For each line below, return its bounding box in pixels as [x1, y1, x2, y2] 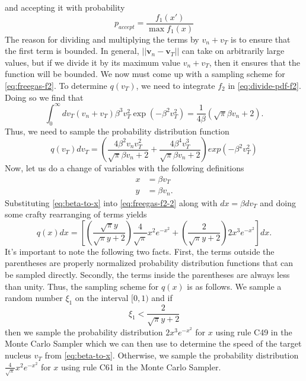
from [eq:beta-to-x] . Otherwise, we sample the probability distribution [44, 349, 299, 361]
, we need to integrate [136, 79, 215, 92]
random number [5, 292, 63, 304]
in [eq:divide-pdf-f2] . [228, 79, 301, 92]
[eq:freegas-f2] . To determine [5, 79, 107, 92]
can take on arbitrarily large [181, 44, 285, 57]
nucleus [5, 349, 31, 361]
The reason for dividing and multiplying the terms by [5, 33, 199, 45]
